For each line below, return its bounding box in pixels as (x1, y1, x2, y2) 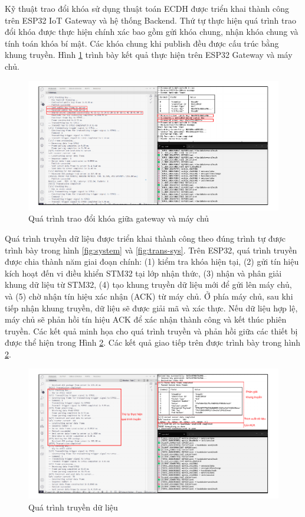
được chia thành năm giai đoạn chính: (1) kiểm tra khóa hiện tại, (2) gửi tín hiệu (5, 255, 299, 268)
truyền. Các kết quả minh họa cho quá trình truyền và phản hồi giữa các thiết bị (5, 324, 298, 337)
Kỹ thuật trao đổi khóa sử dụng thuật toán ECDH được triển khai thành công (5, 2, 290, 14)
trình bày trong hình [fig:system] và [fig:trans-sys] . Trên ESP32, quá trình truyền (5, 243, 297, 256)
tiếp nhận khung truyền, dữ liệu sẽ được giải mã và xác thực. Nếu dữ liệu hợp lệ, (5, 301, 298, 314)
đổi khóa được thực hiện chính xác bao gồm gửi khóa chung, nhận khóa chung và (5, 25, 299, 38)
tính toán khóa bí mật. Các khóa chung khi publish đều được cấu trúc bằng (5, 37, 279, 49)
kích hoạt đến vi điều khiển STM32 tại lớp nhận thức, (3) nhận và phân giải (5, 266, 282, 279)
